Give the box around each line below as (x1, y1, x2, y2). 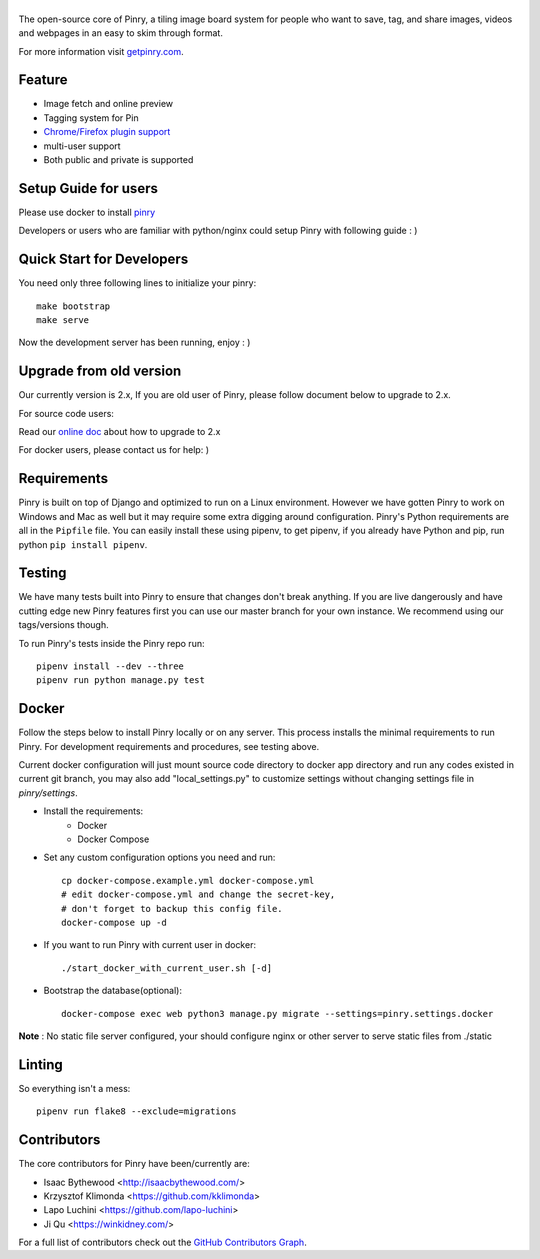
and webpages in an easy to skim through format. (18, 27, 224, 39)
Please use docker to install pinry (18, 206, 156, 218)
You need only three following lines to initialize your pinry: (18, 277, 257, 289)
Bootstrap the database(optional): (43, 985, 182, 997)
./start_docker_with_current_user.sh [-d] (61, 962, 273, 974)
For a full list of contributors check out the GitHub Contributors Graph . (18, 1236, 307, 1249)
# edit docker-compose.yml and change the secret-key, (61, 889, 336, 900)
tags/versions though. (18, 619, 109, 631)
